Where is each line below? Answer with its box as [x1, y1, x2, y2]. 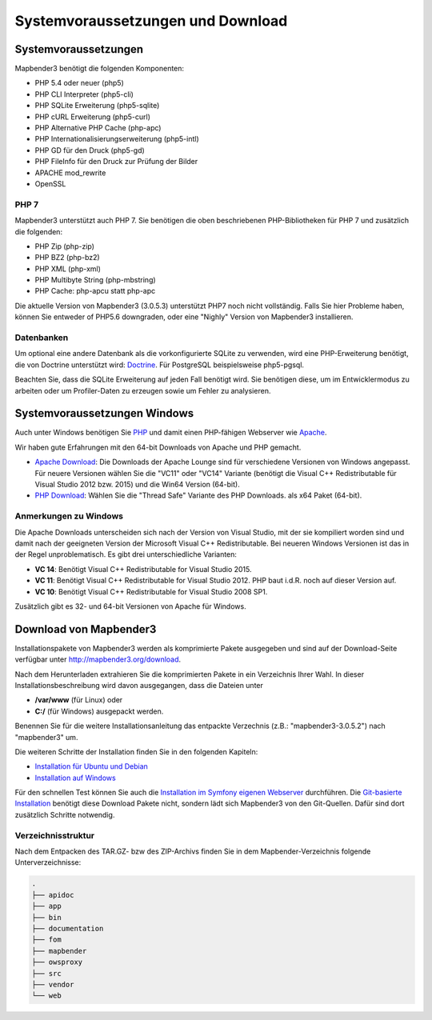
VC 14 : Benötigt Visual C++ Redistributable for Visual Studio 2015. [34, 564, 252, 574]
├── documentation [31, 924, 104, 933]
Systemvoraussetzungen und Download [14, 12, 288, 30]
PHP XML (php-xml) [34, 264, 102, 274]
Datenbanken [14, 332, 69, 343]
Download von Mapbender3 [14, 622, 157, 636]
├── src [31, 969, 62, 978]
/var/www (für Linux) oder [34, 695, 123, 705]
